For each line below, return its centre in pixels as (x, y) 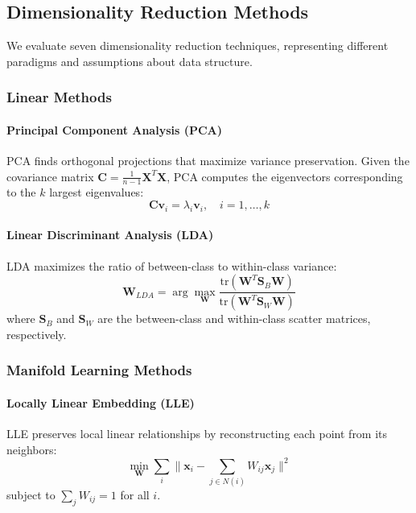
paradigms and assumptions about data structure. (130, 61)
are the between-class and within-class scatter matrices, (234, 319)
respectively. (37, 334)
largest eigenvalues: (97, 192)
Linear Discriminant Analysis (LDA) (110, 235)
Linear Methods (59, 97)
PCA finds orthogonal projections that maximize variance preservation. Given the (208, 161)
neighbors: (32, 449)
